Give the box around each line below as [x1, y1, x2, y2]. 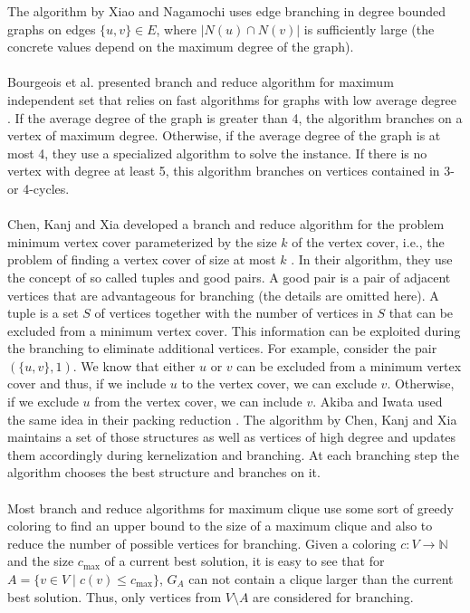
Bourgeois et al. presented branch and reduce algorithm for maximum [7, 72, 394, 91]
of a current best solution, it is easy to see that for [104, 551, 385, 570]
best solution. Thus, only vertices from [7, 587, 222, 606]
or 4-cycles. [7, 178, 70, 197]
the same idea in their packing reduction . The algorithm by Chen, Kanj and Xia [7, 409, 457, 428]
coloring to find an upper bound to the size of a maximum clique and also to [7, 516, 433, 535]
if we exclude [7, 392, 79, 411]
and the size [7, 551, 74, 570]
